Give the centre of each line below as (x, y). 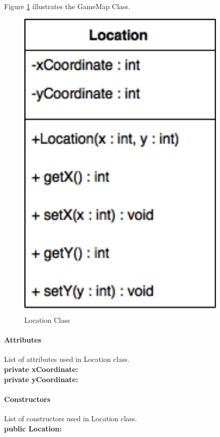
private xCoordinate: (41, 369)
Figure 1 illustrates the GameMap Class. (67, 6)
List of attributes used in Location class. (67, 359)
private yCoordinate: (41, 379)
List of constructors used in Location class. (71, 418)
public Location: (33, 428)
